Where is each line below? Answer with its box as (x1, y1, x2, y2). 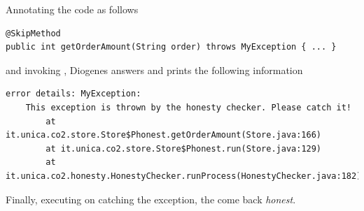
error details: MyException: (6, 89, 141, 99)
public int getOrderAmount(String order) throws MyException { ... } (6, 42, 337, 52)
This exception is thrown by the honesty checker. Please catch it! (25, 102, 351, 112)
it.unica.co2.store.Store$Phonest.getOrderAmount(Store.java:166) (6, 130, 322, 140)
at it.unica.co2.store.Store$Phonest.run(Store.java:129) (45, 143, 322, 154)
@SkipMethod (6, 28, 61, 38)
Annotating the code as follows (6, 2, 139, 16)
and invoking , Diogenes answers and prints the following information (6, 62, 303, 77)
